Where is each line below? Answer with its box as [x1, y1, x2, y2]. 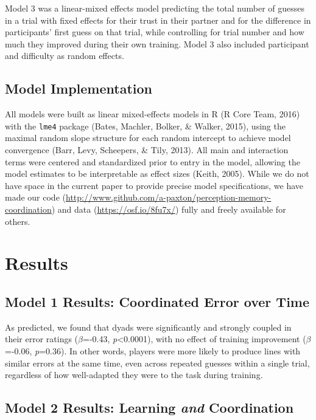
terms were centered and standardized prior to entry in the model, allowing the [5, 155, 300, 168]
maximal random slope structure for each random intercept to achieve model [5, 131, 291, 144]
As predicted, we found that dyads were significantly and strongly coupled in [5, 320, 292, 333]
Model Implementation [5, 79, 153, 98]
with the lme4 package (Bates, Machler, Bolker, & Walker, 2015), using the [5, 119, 286, 132]
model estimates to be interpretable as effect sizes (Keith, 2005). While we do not [5, 167, 309, 180]
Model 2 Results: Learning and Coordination [5, 398, 294, 417]
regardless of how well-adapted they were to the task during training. [5, 368, 263, 381]
